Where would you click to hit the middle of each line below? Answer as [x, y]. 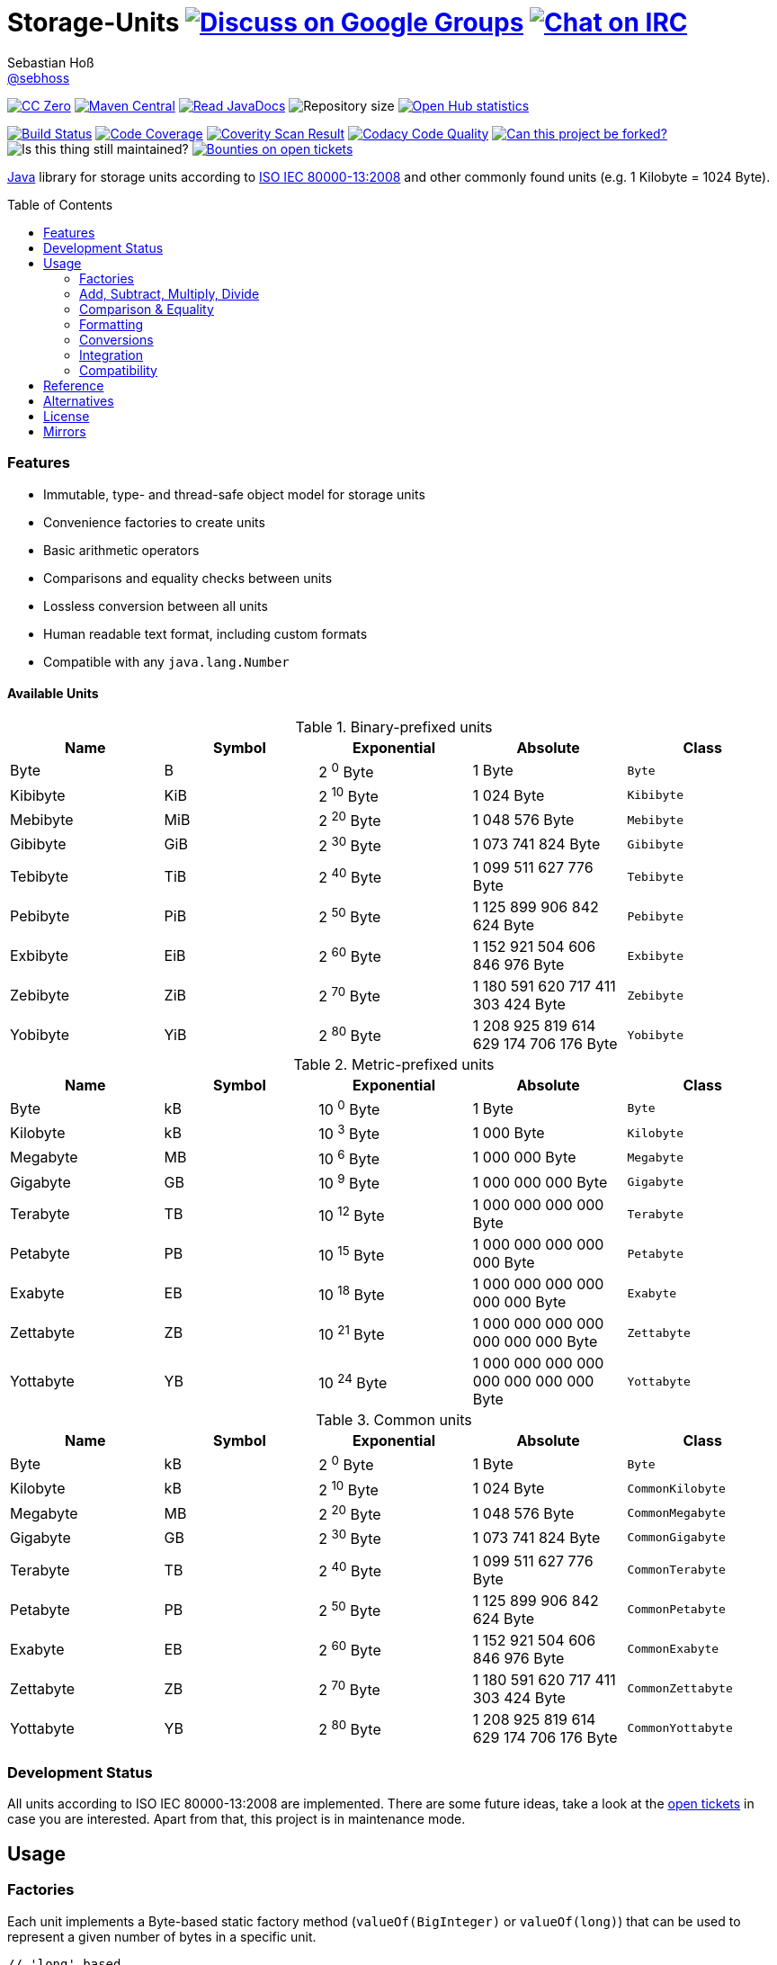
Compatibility [118, 370]
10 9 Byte [349, 1182]
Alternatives [79, 400]
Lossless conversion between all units [156, 606]
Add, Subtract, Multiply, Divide [170, 293]
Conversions [116, 339]
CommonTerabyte [676, 1570]
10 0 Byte [349, 1108]
